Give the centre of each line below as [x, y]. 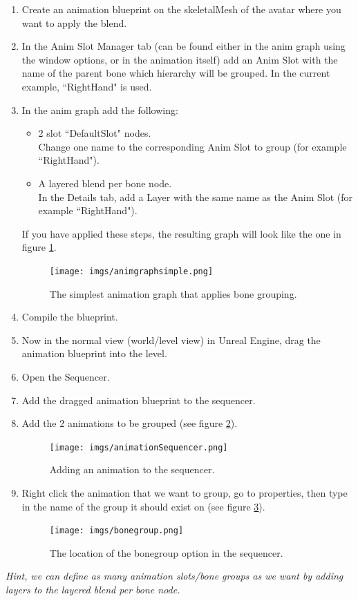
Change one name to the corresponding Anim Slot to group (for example [192, 146]
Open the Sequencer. [66, 376]
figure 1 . [39, 247]
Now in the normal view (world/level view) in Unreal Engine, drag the [171, 340]
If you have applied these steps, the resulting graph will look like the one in [181, 233]
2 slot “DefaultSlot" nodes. [95, 133]
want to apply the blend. [74, 22]
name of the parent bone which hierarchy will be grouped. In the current [176, 73]
